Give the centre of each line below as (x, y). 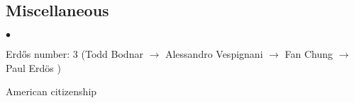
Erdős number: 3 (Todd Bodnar (74, 54)
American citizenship (51, 91)
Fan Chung (309, 54)
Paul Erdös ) (33, 67)
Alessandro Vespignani (214, 54)
